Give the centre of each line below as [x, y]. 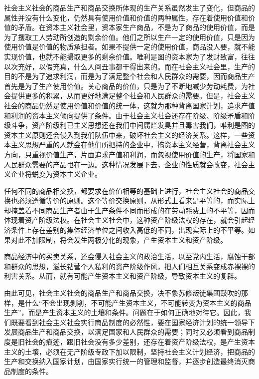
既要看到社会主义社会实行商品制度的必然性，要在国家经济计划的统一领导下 [133, 322]
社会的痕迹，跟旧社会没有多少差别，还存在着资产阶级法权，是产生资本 [140, 342]
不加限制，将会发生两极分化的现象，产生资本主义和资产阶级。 [126, 239]
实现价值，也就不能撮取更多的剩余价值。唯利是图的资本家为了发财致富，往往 [129, 56]
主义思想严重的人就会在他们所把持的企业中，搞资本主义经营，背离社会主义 [133, 145]
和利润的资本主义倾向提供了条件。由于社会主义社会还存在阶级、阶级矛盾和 [126, 115]
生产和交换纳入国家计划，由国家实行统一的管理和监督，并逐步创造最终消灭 [126, 361]
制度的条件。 [32, 371]
